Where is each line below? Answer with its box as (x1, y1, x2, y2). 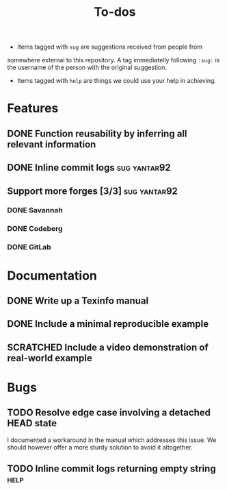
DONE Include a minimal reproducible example (7, 318, 209, 330)
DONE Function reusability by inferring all (7, 127, 187, 139)
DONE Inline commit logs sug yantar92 (7, 162, 171, 173)
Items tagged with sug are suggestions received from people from (16, 42, 203, 51)
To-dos (94, 4, 136, 20)
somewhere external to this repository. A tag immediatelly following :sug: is (7, 56, 220, 64)
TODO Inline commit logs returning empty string (7, 463, 217, 475)
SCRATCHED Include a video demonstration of (7, 341, 209, 353)
